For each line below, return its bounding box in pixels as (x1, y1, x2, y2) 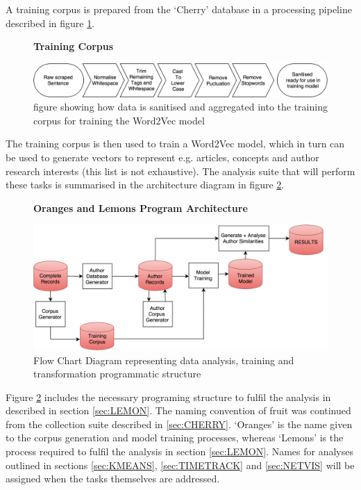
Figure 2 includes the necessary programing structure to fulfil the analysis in (6, 389, 331, 404)
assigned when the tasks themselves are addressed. (6, 471, 220, 486)
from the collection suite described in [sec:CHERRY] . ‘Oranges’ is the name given (6, 416, 353, 431)
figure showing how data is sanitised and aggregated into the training (33, 99, 328, 114)
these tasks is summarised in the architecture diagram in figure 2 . (6, 177, 285, 192)
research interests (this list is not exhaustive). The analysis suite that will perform (6, 163, 355, 178)
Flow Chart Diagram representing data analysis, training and (33, 352, 294, 367)
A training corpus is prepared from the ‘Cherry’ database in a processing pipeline (6, 2, 352, 16)
